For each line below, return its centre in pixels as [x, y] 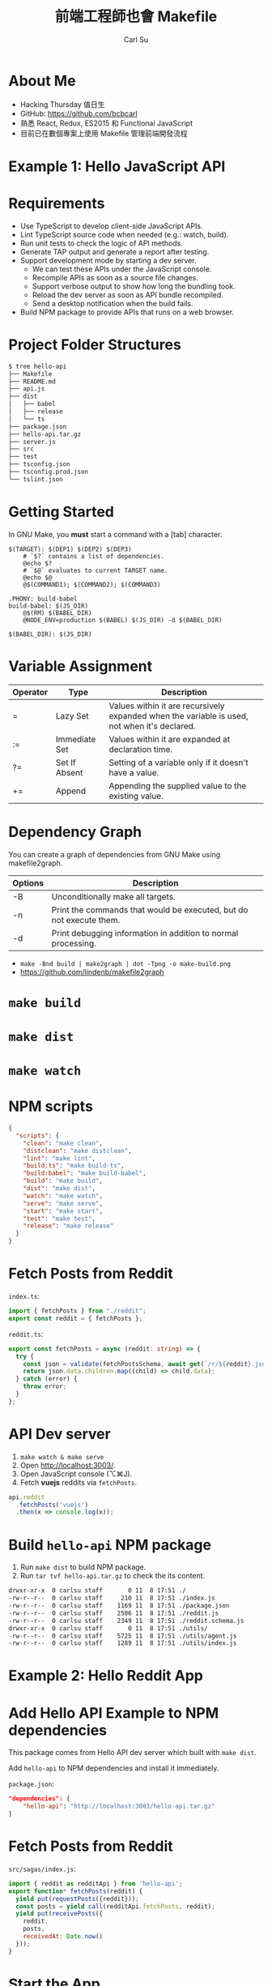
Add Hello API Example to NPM [114, 1713]
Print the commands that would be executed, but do [150, 910]
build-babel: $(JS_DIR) [49, 606]
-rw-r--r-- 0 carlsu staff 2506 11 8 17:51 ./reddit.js [114, 1613]
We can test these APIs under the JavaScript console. [122, 269]
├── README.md [32, 382]
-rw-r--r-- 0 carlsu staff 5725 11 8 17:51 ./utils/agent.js [123, 1636]
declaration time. [140, 749]
